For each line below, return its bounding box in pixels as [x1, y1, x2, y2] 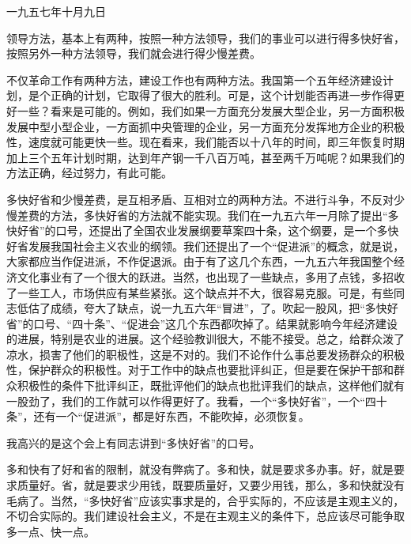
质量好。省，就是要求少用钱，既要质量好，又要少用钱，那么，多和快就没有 [17, 477, 405, 493]
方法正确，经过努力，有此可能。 [6, 164, 172, 181]
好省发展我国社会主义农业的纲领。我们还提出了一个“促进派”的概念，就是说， [6, 237, 405, 254]
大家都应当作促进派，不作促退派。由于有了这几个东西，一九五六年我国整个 [6, 253, 394, 270]
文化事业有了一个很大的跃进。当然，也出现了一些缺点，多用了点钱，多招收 [17, 268, 405, 285]
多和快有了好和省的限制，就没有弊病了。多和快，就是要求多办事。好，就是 [6, 461, 394, 478]
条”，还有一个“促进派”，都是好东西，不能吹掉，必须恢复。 [6, 408, 310, 425]
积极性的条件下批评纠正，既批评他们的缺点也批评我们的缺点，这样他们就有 [17, 377, 405, 394]
